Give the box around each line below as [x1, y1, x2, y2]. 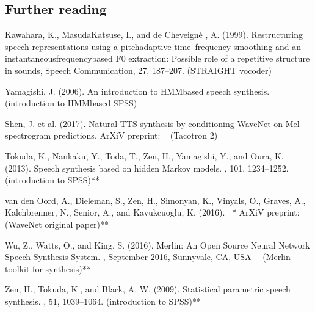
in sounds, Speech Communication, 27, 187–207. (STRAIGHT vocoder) [5, 63, 272, 76]
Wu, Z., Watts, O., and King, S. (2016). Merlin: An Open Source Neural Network [5, 238, 310, 251]
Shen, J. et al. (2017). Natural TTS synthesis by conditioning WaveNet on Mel [5, 117, 300, 129]
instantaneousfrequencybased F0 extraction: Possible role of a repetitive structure [5, 52, 310, 65]
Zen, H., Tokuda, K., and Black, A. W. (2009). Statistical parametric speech [5, 283, 291, 296]
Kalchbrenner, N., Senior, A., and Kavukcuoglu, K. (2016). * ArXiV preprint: [5, 206, 300, 219]
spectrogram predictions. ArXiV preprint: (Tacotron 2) [5, 129, 218, 142]
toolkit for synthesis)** [5, 262, 91, 275]
